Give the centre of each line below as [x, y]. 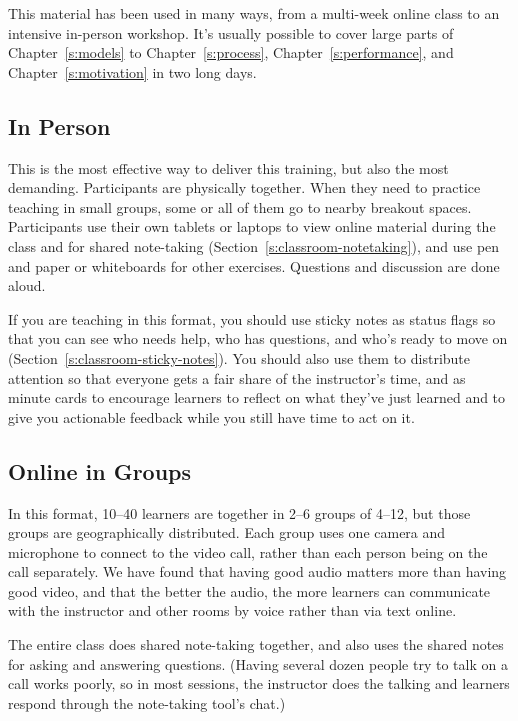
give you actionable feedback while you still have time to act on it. [211, 416]
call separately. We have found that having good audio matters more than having [257, 571]
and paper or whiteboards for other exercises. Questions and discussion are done [254, 265]
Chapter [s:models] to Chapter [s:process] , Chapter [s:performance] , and [231, 52]
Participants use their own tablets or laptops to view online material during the [252, 226]
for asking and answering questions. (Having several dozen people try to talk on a [258, 663]
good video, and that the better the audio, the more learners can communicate [249, 590]
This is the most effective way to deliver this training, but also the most [228, 167]
